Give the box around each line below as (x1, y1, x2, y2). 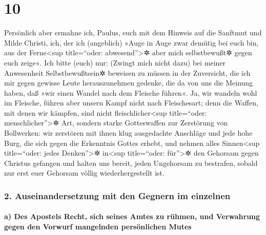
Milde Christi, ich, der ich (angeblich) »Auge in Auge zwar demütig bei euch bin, (4, 37, 259, 48)
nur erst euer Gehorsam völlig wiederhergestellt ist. (4, 167, 165, 178)
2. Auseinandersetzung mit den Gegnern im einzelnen (4, 189, 231, 202)
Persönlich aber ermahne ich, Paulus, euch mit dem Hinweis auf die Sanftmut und (4, 27, 262, 38)
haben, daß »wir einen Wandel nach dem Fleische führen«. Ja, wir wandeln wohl (4, 87, 257, 98)
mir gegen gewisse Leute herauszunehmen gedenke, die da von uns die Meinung (4, 77, 253, 88)
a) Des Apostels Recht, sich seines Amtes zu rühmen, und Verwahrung (4, 211, 260, 222)
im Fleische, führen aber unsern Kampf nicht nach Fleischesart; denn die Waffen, (4, 97, 258, 108)
